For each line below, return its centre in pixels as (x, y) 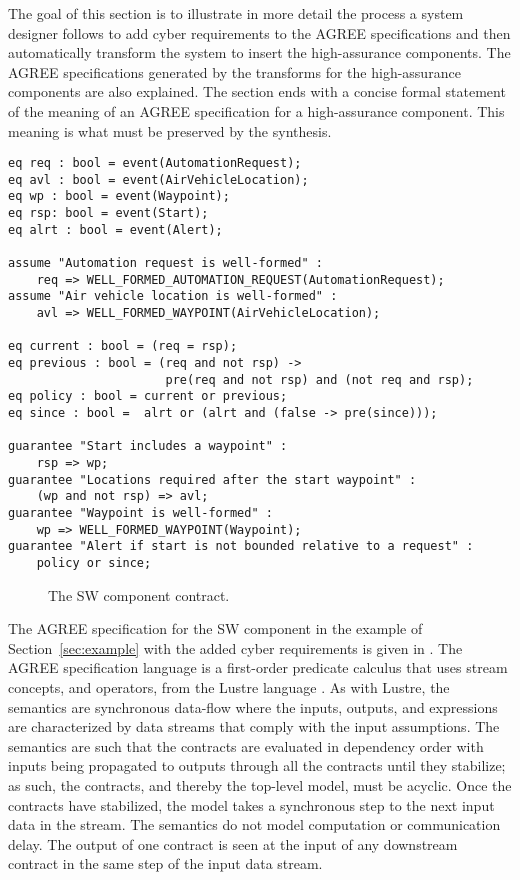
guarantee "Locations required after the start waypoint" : (212, 479)
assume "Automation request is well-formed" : (165, 263)
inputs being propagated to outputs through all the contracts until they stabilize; (257, 765)
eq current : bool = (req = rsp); (123, 346)
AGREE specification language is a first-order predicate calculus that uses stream (258, 667)
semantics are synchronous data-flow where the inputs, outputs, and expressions (253, 706)
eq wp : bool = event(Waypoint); (119, 196)
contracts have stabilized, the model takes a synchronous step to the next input (251, 804)
